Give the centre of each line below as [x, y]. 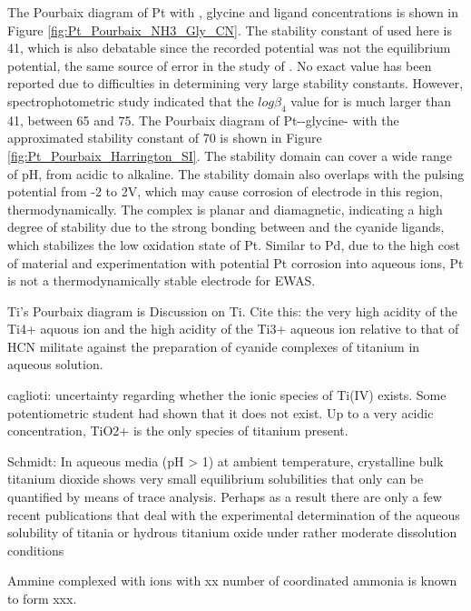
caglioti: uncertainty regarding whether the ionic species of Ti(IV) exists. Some [227, 395]
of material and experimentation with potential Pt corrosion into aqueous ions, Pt [235, 262]
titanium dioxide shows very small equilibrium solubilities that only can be [216, 479]
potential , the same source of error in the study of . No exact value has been [220, 65]
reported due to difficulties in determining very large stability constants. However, [235, 83]
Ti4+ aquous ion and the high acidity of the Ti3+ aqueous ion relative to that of [233, 329]
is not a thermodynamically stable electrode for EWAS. [162, 280]
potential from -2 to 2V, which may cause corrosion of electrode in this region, [225, 191]
